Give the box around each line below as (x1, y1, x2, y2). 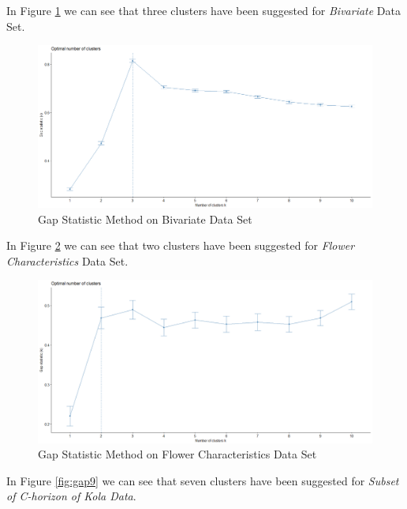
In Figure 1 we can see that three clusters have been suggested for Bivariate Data (6, 2, 401, 18)
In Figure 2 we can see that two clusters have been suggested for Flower (6, 237, 355, 254)
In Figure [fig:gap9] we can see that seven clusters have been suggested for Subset (6, 472, 399, 488)
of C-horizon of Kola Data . (6, 488, 136, 504)
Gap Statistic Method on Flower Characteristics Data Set (38, 446, 317, 462)
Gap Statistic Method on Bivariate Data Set (38, 210, 252, 227)
